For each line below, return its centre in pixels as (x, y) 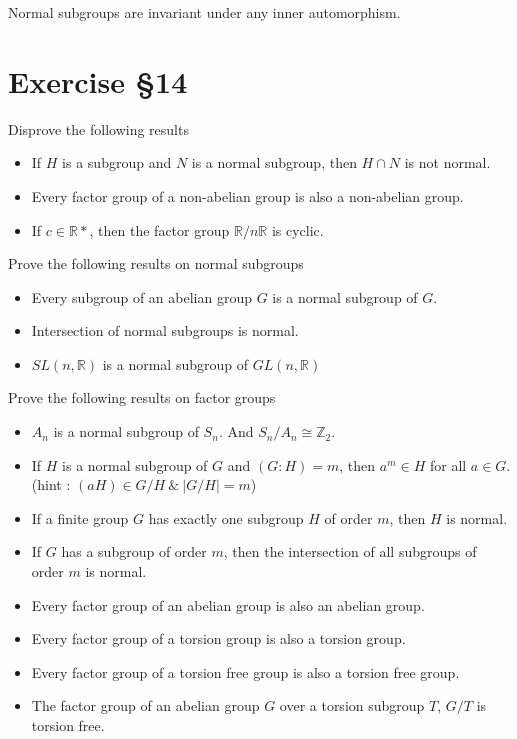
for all (448, 464)
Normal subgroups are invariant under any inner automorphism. (204, 12)
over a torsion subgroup (352, 705)
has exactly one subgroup (226, 517)
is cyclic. (297, 229)
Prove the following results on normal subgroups (156, 263)
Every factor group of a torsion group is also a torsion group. (218, 638)
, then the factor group (159, 229)
